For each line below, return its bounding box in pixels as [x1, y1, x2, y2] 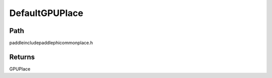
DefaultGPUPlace [9, 7, 84, 18]
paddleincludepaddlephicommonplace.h [9, 40, 93, 46]
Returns [9, 52, 35, 61]
